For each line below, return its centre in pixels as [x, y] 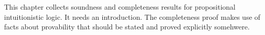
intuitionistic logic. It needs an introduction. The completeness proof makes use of [132, 16]
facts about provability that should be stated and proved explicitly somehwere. [127, 27]
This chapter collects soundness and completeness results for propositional [120, 7]
